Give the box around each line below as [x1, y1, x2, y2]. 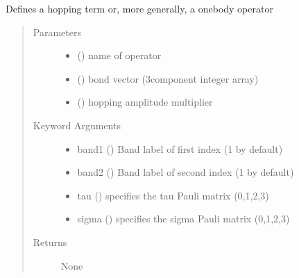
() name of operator [77, 48, 162, 63]
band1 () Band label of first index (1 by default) [77, 141, 283, 156]
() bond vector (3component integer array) [77, 71, 259, 85]
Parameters [33, 24, 81, 39]
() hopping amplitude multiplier [77, 95, 213, 109]
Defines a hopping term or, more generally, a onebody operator [6, 1, 273, 15]
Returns [33, 234, 67, 249]
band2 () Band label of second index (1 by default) [77, 165, 294, 179]
